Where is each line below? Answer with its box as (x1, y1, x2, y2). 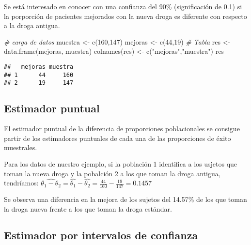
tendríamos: (4, 178, 39, 188)
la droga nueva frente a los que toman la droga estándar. (4, 203, 172, 214)
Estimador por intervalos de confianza (4, 227, 198, 242)
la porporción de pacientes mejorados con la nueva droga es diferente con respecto (4, 11, 247, 21)
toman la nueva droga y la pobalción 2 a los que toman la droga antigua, (4, 168, 220, 178)
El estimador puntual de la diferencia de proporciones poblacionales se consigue (4, 123, 240, 134)
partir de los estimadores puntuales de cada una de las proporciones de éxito (4, 133, 231, 143)
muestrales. (4, 142, 37, 153)
